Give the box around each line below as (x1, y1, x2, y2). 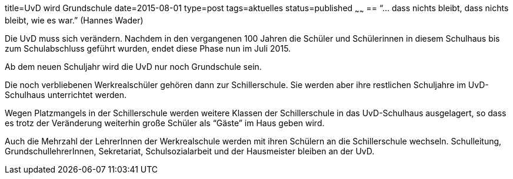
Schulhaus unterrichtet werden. (5, 89, 126, 100)
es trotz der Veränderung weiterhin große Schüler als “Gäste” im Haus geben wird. (5, 117, 325, 128)
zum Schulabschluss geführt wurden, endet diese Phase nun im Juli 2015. (5, 43, 291, 53)
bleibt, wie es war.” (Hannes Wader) (5, 15, 144, 25)
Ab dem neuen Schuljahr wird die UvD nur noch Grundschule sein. (5, 61, 262, 72)
